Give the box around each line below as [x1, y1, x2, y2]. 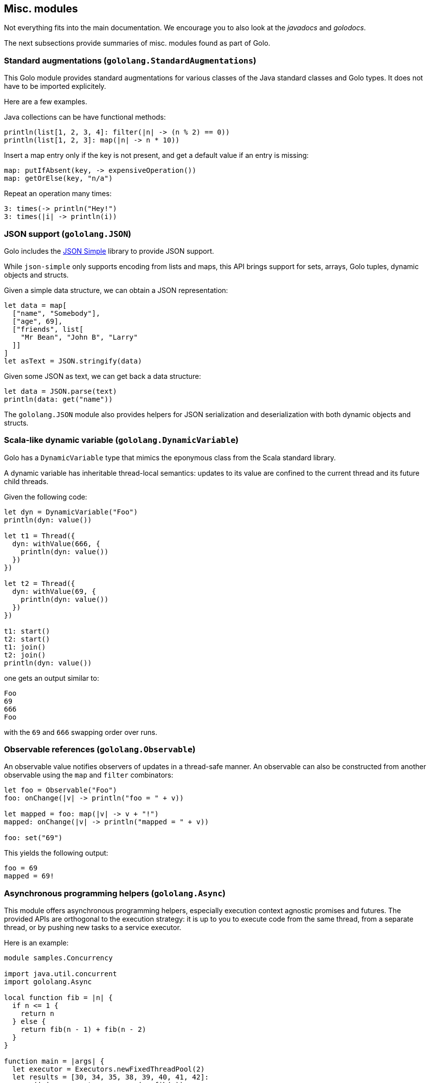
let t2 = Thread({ [4, 579, 75, 587]
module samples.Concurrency [4, 954, 113, 962]
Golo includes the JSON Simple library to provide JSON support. [4, 246, 214, 255]
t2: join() [4, 650, 46, 659]
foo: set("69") [4, 834, 63, 842]
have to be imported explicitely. [4, 82, 106, 91]
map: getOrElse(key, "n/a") [4, 174, 113, 183]
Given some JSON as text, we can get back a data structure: [4, 371, 201, 380]
